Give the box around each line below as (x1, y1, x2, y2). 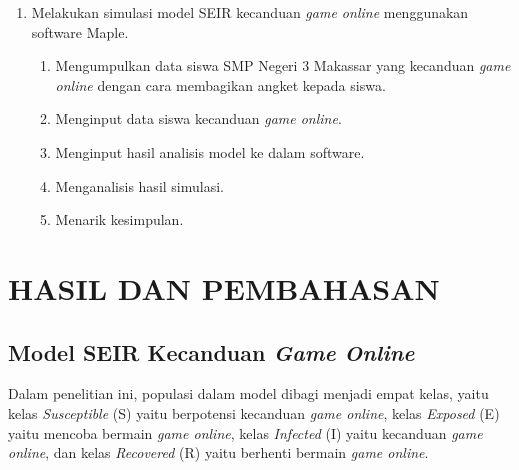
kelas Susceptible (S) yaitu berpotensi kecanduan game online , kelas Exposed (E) (8, 402, 500, 423)
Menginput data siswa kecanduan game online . (55, 108, 342, 129)
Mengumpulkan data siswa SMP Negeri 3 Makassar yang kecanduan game (55, 55, 511, 76)
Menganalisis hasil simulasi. (55, 175, 224, 196)
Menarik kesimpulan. (55, 209, 184, 230)
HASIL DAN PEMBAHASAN (8, 267, 440, 308)
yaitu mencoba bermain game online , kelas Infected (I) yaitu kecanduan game (8, 422, 483, 443)
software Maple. (31, 21, 129, 42)
